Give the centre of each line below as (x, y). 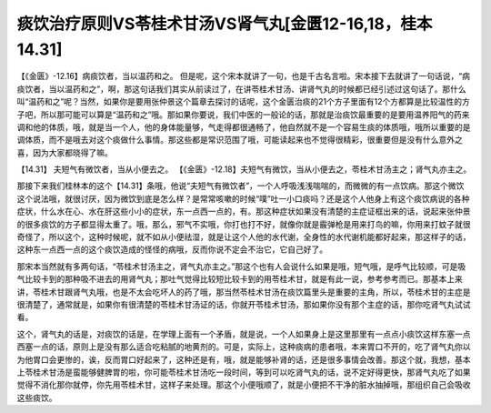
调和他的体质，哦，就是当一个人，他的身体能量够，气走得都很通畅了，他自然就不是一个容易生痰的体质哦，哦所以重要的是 (244, 126)
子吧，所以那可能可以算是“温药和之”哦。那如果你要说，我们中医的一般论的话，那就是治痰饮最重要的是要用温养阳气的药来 (243, 115)
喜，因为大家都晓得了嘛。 (65, 152)
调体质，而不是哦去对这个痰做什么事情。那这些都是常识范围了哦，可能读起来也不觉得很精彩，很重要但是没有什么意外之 (240, 140)
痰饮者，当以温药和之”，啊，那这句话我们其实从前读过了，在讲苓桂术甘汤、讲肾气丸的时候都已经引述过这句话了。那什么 (242, 89)
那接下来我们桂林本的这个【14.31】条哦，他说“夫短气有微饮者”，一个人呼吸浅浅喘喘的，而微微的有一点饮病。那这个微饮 (240, 186)
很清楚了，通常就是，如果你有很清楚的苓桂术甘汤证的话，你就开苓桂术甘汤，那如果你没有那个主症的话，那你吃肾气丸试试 (244, 304)
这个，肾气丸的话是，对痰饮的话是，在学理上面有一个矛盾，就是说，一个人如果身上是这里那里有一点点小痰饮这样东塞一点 (244, 334)
